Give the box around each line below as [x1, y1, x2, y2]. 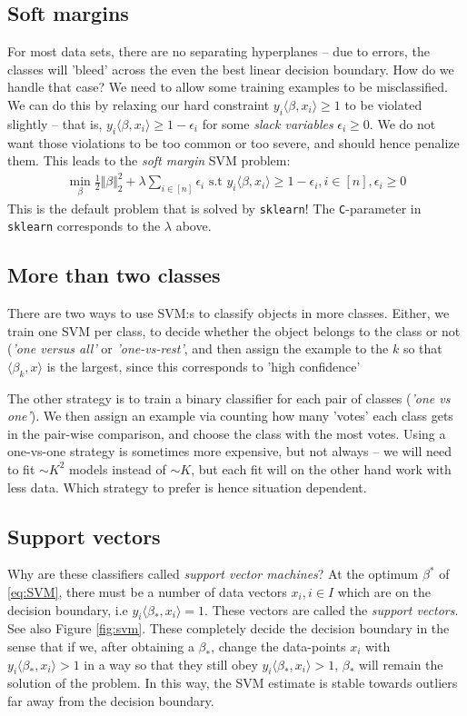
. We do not [369, 114, 436, 133]
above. [175, 216, 212, 235]
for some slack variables [202, 114, 333, 133]
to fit [7, 459, 35, 478]
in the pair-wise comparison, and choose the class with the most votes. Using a [7, 423, 446, 443]
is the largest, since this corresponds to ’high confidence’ [46, 356, 361, 375]
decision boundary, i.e [7, 600, 128, 619]
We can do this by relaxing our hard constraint [7, 94, 270, 114]
